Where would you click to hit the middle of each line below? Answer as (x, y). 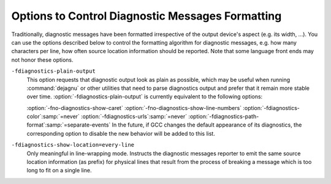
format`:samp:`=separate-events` (69, 125)
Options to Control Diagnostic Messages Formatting (146, 16)
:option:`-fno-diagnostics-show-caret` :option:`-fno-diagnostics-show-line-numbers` (134, 108)
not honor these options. (42, 60)
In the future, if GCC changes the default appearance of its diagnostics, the (207, 125)
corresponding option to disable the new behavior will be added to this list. (121, 133)
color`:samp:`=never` (53, 117)
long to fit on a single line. (59, 171)
